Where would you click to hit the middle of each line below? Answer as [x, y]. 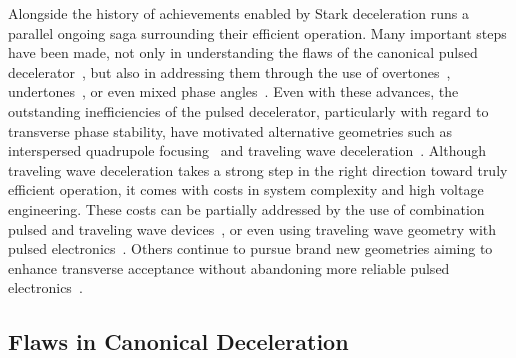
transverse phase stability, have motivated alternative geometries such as [230, 130]
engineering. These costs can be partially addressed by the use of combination [246, 208]
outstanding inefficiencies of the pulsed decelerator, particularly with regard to [248, 110]
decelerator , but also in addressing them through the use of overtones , [229, 71]
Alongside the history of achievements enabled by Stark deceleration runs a [238, 13]
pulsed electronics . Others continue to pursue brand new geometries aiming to [250, 248]
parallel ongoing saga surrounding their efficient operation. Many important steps [257, 32]
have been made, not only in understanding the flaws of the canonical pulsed [243, 52]
